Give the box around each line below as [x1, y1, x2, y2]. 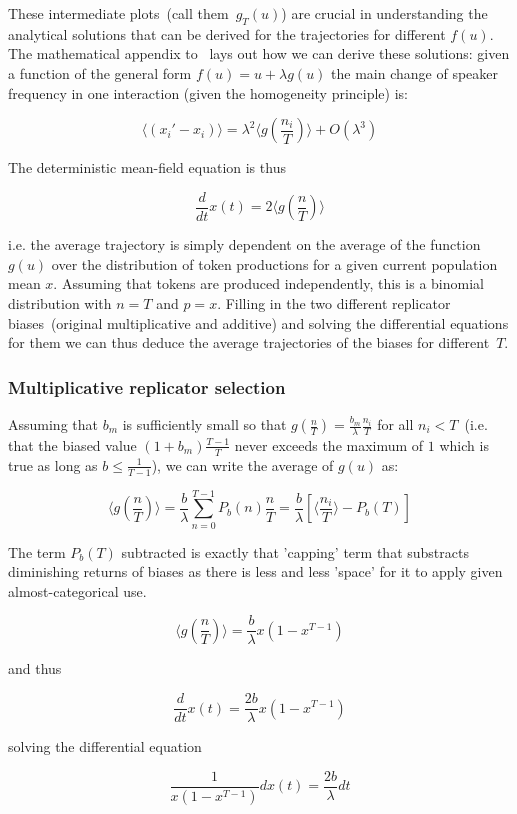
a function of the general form [8, 62, 192, 83]
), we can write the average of [151, 454, 334, 475]
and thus [8, 658, 62, 679]
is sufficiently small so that [122, 414, 287, 435]
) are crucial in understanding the [281, 3, 488, 23]
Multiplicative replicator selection [8, 374, 286, 399]
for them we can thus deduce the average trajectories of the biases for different [8, 332, 490, 353]
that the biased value [8, 434, 137, 455]
